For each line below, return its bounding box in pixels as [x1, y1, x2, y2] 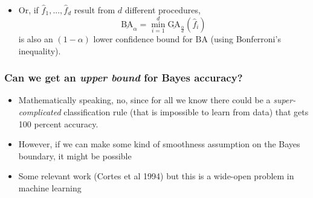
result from [74, 4, 115, 16]
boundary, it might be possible [18, 149, 132, 162]
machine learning [18, 182, 82, 194]
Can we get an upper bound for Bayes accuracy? [4, 70, 243, 85]
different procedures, [124, 4, 201, 16]
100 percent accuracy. [18, 117, 98, 130]
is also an [18, 33, 53, 45]
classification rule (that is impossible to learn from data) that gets [63, 106, 309, 118]
